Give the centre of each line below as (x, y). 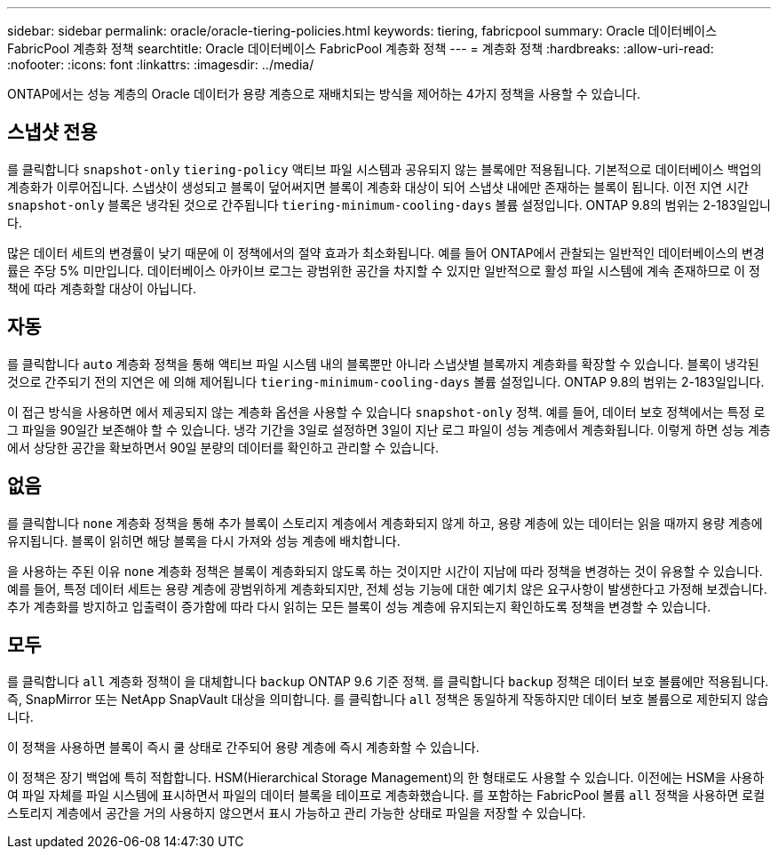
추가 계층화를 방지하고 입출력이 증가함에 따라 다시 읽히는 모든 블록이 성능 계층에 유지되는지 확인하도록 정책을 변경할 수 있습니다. (359, 606)
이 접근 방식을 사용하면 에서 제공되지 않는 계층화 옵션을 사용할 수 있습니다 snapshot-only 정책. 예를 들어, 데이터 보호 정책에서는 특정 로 (386, 412)
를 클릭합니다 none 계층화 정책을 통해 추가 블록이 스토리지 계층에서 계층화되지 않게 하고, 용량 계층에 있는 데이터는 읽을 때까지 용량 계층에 (385, 523)
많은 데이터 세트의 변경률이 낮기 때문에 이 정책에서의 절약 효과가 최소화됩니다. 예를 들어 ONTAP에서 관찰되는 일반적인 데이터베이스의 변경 (386, 252)
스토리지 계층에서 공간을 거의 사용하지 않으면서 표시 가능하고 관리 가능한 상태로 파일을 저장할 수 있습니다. (297, 813)
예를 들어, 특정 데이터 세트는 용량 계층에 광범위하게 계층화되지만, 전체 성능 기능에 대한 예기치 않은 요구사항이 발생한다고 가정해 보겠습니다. (387, 588)
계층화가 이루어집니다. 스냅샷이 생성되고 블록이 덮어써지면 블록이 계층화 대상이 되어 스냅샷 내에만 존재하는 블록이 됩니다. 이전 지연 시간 (378, 187)
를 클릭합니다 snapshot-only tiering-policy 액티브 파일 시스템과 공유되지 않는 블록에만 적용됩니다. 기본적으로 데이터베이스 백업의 (385, 169)
